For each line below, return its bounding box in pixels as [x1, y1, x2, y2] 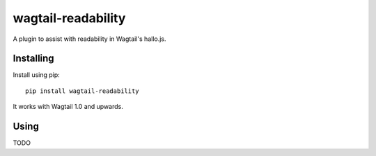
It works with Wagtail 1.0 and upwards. [13, 103, 123, 111]
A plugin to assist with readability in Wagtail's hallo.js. [13, 35, 166, 43]
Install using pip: [13, 71, 61, 79]
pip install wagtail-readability [25, 87, 139, 95]
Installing [13, 53, 55, 64]
